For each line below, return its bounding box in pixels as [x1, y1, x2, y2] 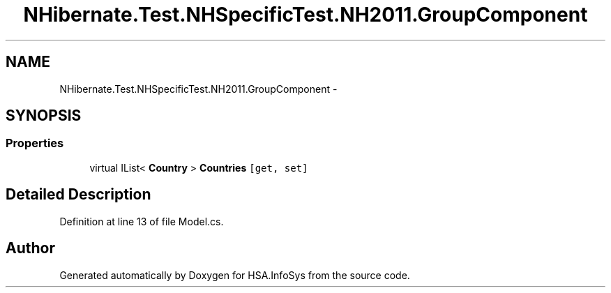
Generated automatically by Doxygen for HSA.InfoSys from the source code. [59, 269, 410, 281]
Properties [6, 136, 64, 151]
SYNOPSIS [6, 107, 82, 125]
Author [6, 239, 55, 257]
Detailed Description [6, 186, 151, 204]
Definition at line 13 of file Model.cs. [59, 215, 224, 227]
